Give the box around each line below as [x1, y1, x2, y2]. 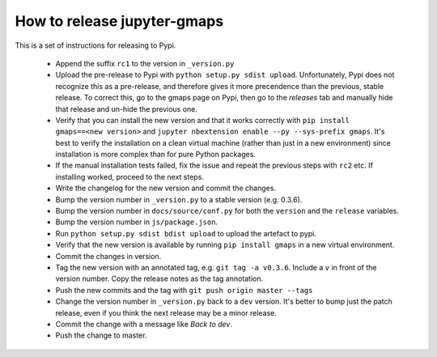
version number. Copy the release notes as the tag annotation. [55, 274, 264, 283]
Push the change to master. [55, 330, 147, 340]
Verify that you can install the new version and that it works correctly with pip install [55, 115, 350, 125]
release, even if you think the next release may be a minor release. [55, 308, 277, 317]
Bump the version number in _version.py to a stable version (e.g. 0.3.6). [55, 194, 303, 204]
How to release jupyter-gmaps [15, 12, 224, 30]
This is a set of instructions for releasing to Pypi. [15, 40, 176, 50]
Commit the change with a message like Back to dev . [55, 319, 233, 329]
